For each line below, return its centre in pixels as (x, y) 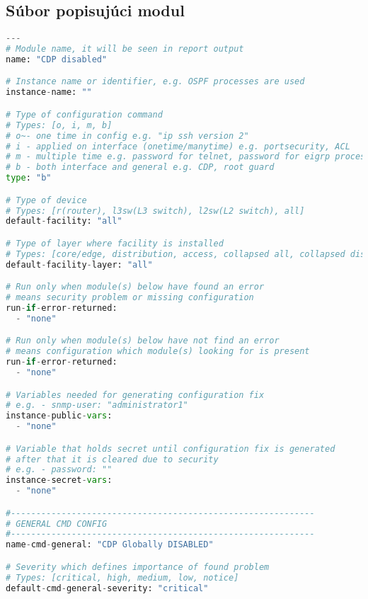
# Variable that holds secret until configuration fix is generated (171, 449)
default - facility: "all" (64, 221)
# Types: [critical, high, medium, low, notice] (122, 577)
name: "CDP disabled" (57, 59)
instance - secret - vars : (59, 480)
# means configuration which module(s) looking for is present (158, 352)
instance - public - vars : (59, 416)
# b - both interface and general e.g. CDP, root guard (140, 167)
